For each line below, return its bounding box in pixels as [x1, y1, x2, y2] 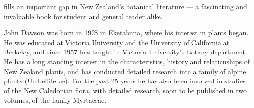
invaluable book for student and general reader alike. [4, 11, 163, 21]
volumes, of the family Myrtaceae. [4, 95, 107, 105]
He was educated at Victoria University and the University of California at [4, 37, 230, 47]
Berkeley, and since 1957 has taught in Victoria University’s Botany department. [4, 47, 247, 57]
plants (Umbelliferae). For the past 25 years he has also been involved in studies [4, 76, 246, 86]
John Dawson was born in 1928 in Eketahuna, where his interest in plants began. [4, 27, 249, 38]
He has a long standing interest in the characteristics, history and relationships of [4, 56, 250, 66]
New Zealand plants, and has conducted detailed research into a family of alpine [4, 66, 246, 76]
